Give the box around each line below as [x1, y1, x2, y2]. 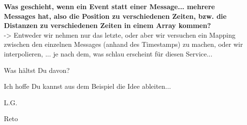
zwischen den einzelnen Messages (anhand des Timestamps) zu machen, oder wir [4, 39, 243, 49]
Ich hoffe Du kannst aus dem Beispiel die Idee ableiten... [4, 81, 171, 91]
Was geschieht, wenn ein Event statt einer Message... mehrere [4, 1, 215, 11]
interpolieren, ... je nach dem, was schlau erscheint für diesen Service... [4, 48, 213, 58]
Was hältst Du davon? [4, 65, 70, 75]
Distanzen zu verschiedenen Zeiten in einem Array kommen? [4, 20, 211, 30]
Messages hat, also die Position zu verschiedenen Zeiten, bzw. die [4, 11, 227, 21]
